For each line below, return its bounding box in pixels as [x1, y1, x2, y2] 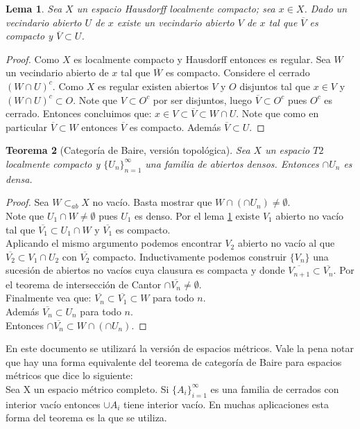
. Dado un [304, 1, 348, 15]
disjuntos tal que [239, 78, 311, 93]
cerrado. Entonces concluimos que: [6, 106, 152, 121]
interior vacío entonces [6, 396, 101, 411]
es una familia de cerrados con [210, 381, 339, 396]
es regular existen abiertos [98, 78, 209, 93]
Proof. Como [6, 51, 60, 66]
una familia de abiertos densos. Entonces [145, 156, 319, 170]
